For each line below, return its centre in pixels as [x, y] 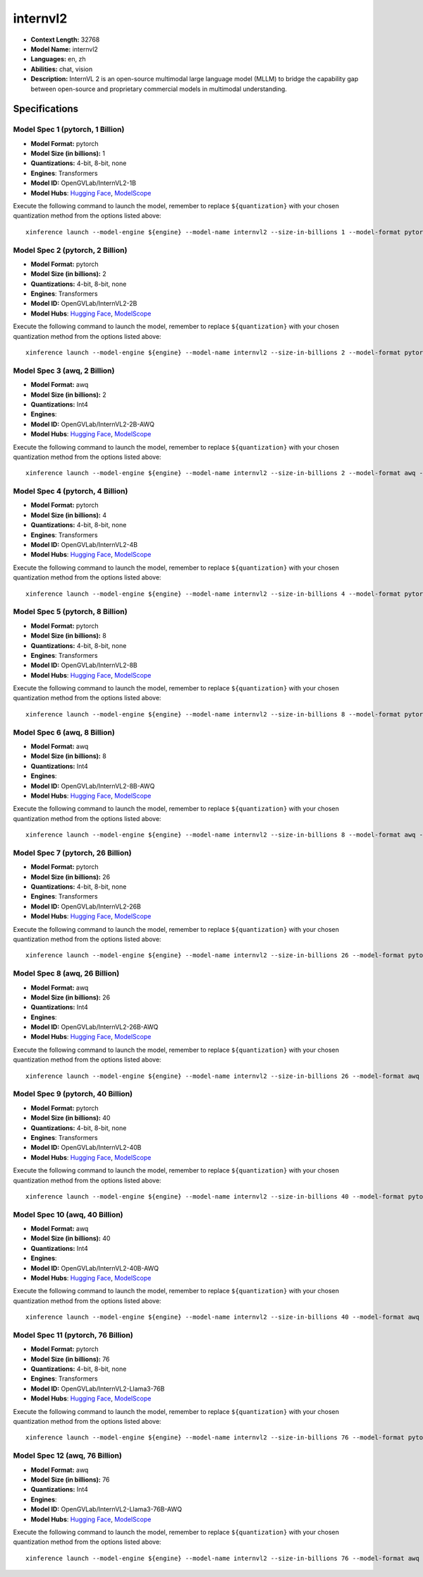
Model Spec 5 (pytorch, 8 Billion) [70, 612]
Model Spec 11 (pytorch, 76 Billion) [73, 1335]
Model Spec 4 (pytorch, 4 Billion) [70, 491]
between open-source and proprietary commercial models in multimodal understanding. [159, 89]
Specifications [46, 109]
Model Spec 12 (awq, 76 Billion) [68, 1456]
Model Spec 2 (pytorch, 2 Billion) [70, 250]
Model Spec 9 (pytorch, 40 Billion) [73, 1094]
